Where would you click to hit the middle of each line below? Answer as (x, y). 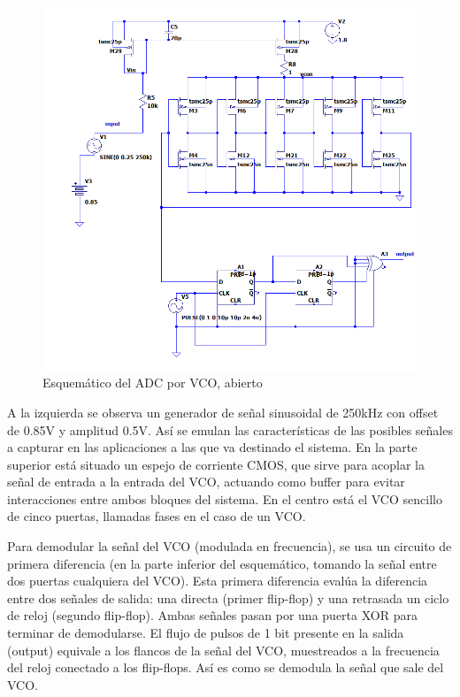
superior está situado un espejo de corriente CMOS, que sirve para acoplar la (216, 464)
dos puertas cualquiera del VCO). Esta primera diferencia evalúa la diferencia (218, 581)
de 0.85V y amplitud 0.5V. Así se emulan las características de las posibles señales (230, 429)
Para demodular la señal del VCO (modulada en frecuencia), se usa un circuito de (230, 546)
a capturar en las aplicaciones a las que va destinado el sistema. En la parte (212, 447)
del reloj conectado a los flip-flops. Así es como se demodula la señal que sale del (226, 667)
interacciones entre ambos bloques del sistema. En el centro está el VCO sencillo (225, 498)
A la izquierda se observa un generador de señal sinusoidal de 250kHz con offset (223, 412)
